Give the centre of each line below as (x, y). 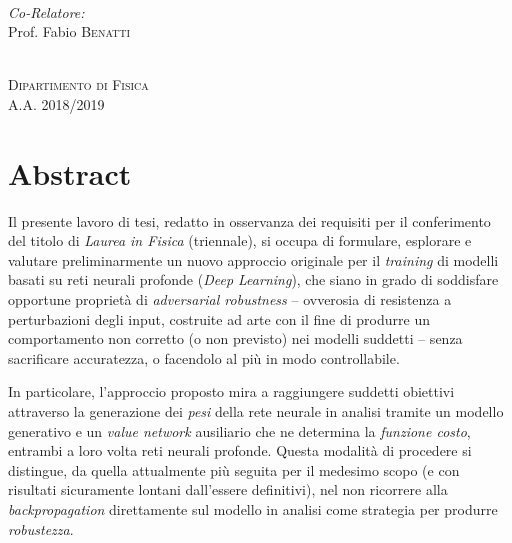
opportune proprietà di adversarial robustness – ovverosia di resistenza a (230, 299)
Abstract (70, 172)
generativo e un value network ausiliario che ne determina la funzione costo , (239, 430)
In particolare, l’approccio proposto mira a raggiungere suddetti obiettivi (231, 391)
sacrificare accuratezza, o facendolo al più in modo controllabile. (204, 357)
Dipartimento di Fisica (78, 84)
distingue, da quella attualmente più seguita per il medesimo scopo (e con (234, 469)
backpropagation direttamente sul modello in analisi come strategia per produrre (253, 509)
